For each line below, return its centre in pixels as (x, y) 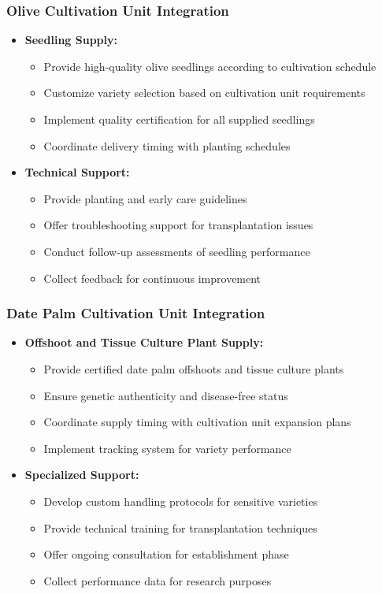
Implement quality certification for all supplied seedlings (179, 119)
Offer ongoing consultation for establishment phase (166, 554)
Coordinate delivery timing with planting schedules (167, 145)
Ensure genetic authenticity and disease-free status (166, 395)
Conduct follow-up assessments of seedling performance (177, 251)
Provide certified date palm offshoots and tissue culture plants (194, 368)
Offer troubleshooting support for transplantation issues (178, 225)
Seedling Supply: (71, 40)
